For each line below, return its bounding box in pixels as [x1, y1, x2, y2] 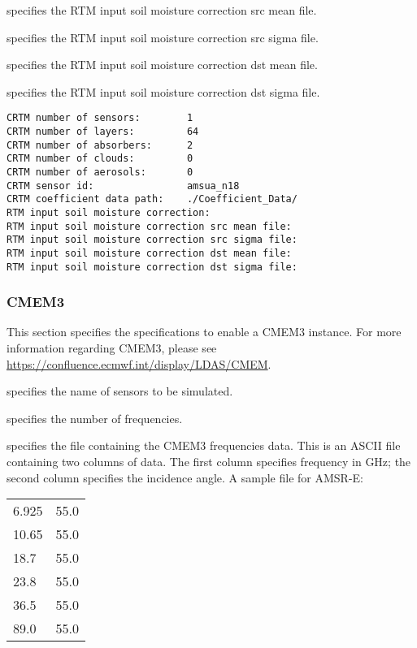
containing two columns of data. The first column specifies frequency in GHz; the [7, 453, 411, 470]
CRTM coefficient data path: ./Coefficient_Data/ [7, 193, 298, 205]
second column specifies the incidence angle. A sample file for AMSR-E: [7, 469, 363, 486]
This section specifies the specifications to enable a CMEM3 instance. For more [7, 323, 402, 340]
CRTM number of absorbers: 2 [7, 139, 193, 151]
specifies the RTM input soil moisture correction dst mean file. [7, 56, 318, 73]
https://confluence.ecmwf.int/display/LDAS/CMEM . [7, 355, 271, 372]
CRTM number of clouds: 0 [7, 153, 193, 165]
